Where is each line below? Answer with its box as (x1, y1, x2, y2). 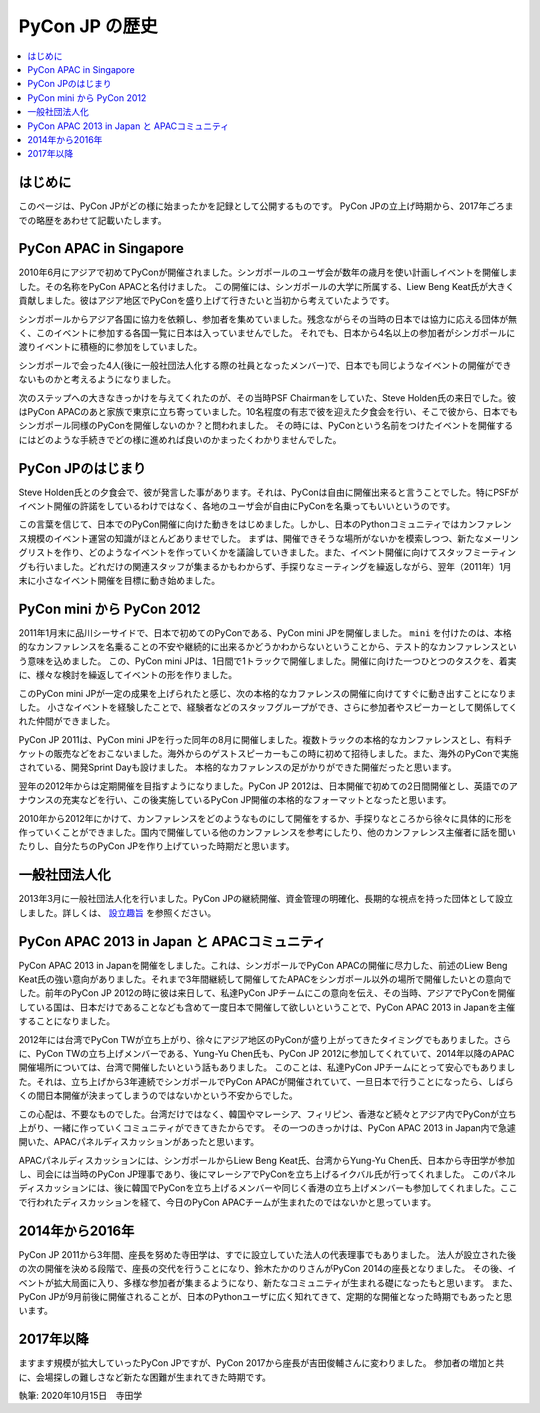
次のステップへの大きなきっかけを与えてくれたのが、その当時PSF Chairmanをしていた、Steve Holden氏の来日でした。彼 (18, 391, 517, 404)
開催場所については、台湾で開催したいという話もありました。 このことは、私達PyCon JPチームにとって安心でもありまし (18, 1061, 516, 1074)
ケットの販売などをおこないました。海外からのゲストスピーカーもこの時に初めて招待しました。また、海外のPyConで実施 (18, 748, 519, 760)
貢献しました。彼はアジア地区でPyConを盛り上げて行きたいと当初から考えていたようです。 (18, 295, 395, 307)
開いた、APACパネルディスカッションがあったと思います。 (18, 1136, 260, 1148)
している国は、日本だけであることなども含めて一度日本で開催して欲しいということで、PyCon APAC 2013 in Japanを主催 (18, 1001, 516, 1013)
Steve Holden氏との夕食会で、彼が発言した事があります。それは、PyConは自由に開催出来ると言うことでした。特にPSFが (18, 486, 519, 498)
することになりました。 (18, 1015, 115, 1027)
